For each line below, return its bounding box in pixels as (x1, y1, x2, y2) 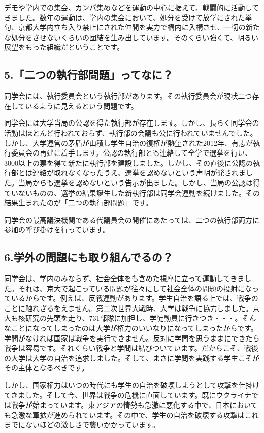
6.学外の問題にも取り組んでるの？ (4, 249, 173, 265)
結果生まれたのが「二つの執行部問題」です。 (4, 197, 153, 208)
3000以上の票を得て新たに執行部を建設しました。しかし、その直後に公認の (4, 157, 253, 168)
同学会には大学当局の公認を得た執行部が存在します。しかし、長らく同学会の (4, 117, 259, 128)
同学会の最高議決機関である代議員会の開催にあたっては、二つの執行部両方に (4, 214, 259, 225)
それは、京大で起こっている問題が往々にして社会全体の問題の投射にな (18, 283, 252, 293)
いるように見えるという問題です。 (25, 100, 138, 111)
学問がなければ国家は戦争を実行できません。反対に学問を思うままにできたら (4, 332, 260, 343)
